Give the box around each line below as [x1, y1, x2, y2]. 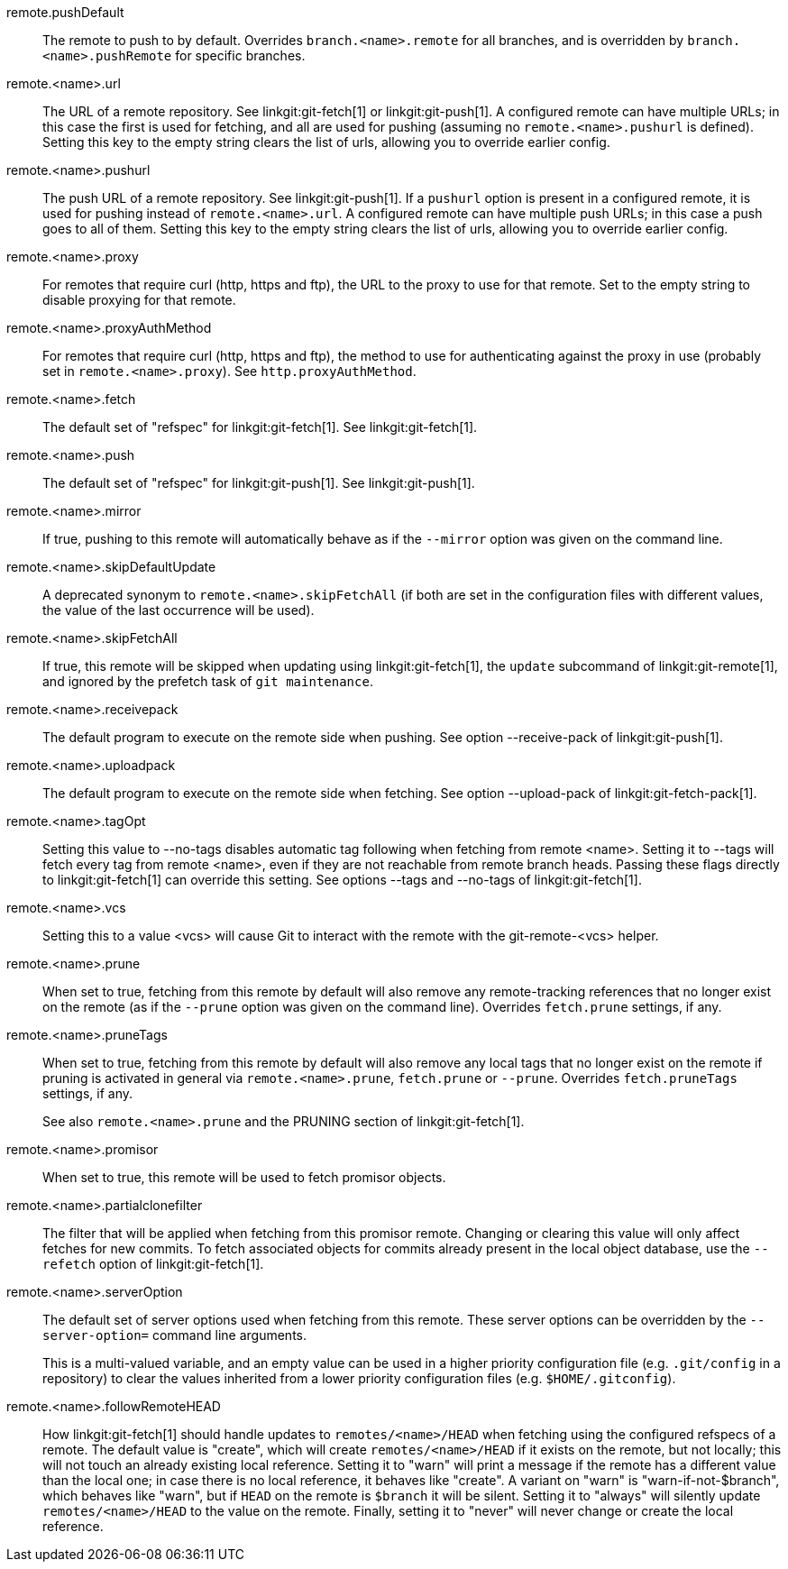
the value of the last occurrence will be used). [42, 602, 315, 618]
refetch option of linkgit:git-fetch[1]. [42, 1256, 264, 1271]
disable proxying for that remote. [42, 292, 236, 307]
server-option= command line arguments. [42, 1327, 307, 1343]
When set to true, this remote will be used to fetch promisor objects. [42, 1170, 446, 1185]
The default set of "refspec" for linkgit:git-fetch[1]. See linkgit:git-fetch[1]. [42, 419, 478, 435]
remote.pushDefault [6, 5, 124, 20]
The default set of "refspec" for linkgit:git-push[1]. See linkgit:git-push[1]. [42, 475, 475, 491]
